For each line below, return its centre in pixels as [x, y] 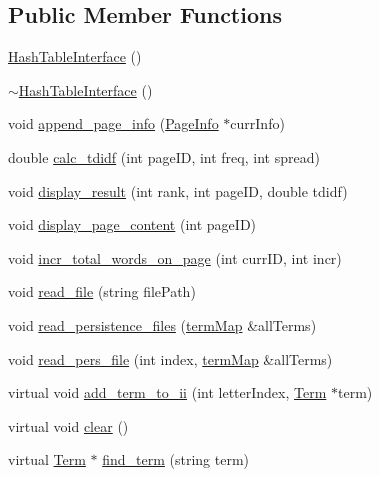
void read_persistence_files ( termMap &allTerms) [162, 324]
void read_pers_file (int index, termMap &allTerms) [170, 358]
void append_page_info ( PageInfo [113, 123]
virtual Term [47, 459]
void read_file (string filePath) [102, 291]
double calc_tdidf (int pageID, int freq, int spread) [164, 156]
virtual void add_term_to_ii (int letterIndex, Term [167, 392]
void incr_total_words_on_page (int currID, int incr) [175, 257]
